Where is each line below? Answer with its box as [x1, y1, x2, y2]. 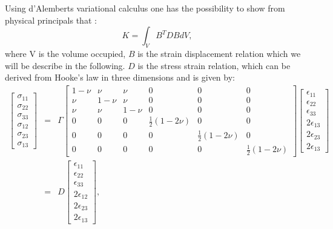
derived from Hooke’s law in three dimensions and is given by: [5, 71, 235, 84]
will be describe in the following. [5, 59, 125, 71]
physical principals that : [5, 13, 97, 26]
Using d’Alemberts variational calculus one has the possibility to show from [5, 2, 285, 14]
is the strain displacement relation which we [137, 47, 301, 59]
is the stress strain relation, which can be [137, 59, 291, 71]
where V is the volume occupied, [5, 47, 126, 59]
